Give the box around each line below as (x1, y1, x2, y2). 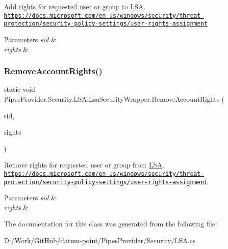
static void (4, 84, 35, 94)
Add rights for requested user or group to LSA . (4, 1, 146, 11)
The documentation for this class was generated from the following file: (4, 219, 217, 229)
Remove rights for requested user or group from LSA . (4, 160, 164, 170)
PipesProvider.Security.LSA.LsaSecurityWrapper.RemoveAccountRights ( (4, 93, 225, 104)
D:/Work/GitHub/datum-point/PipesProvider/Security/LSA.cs (4, 235, 196, 245)
